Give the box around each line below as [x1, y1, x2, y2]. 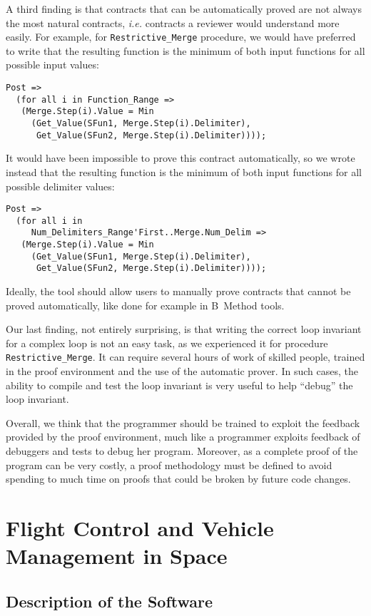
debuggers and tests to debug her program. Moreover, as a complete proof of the [6, 443, 358, 458]
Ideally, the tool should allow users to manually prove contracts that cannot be [6, 284, 351, 299]
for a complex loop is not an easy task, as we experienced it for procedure [6, 335, 328, 350]
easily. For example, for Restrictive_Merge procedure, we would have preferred [6, 29, 356, 44]
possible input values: [6, 57, 99, 72]
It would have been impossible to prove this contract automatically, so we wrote [6, 150, 355, 165]
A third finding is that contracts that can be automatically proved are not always [6, 1, 362, 16]
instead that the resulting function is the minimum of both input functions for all [6, 164, 362, 179]
